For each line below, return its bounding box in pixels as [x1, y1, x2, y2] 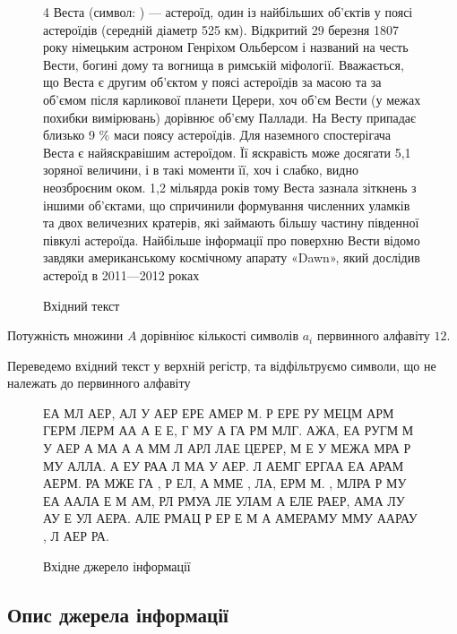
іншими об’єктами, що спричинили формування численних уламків [43, 195, 410, 214]
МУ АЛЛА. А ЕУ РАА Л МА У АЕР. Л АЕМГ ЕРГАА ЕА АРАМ [43, 456, 404, 475]
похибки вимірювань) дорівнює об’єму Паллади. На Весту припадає [43, 107, 416, 126]
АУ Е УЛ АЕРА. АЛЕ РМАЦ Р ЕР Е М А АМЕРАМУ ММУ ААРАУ [43, 509, 418, 527]
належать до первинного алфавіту [7, 373, 191, 392]
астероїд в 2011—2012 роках [43, 265, 200, 284]
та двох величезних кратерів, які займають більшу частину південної [43, 213, 419, 232]
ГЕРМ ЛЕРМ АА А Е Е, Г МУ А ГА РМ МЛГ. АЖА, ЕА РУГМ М [43, 421, 414, 440]
